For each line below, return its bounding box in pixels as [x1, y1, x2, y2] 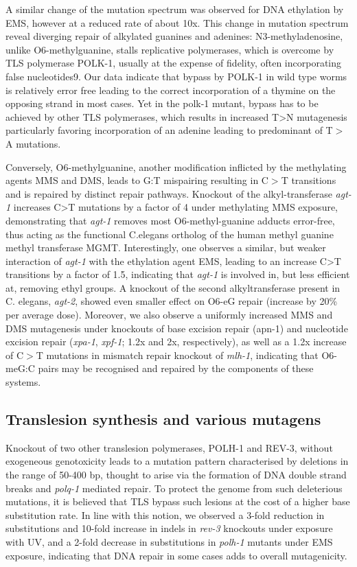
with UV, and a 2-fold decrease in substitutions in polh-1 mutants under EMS [5, 534, 333, 548]
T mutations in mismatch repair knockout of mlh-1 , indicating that [36, 347, 319, 362]
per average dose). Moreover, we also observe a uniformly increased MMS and [5, 308, 333, 322]
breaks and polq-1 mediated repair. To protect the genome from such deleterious [5, 481, 343, 495]
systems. [5, 375, 41, 389]
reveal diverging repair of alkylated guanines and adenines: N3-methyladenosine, [5, 29, 343, 43]
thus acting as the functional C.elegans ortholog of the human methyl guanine [5, 227, 334, 241]
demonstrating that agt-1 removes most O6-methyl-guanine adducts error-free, [5, 213, 335, 227]
